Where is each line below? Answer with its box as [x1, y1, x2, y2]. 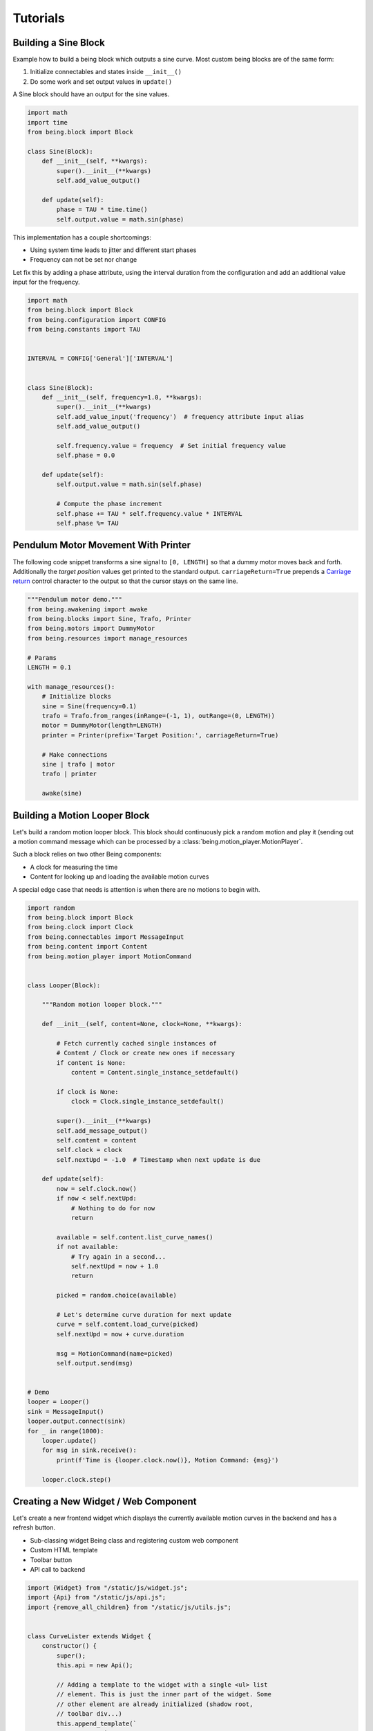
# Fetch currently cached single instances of [56, 1039, 217, 1048]
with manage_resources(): [27, 683, 115, 690]
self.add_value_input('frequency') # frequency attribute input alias [56, 413, 305, 420]
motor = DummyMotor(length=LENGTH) [41, 721, 162, 730]
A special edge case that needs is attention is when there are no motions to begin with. [12, 885, 260, 893]
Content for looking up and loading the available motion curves [30, 872, 209, 881]
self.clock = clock [56, 1146, 122, 1154]
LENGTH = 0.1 [27, 663, 72, 672]
